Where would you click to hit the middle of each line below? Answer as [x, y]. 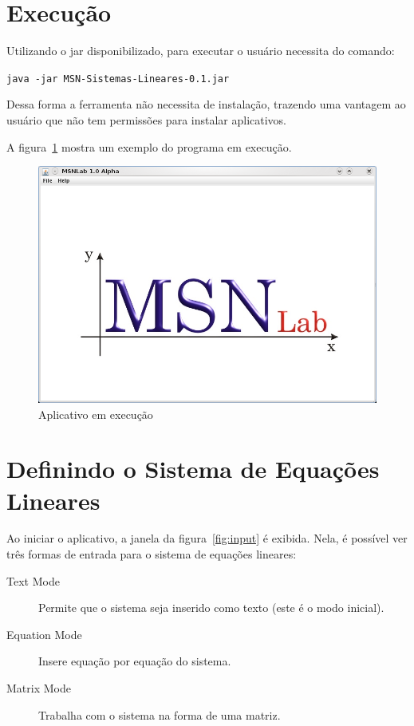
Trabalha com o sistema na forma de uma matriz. [160, 714]
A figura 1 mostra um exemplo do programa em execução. [149, 146]
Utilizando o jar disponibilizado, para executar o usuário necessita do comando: [201, 51]
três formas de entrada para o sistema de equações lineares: [152, 554]
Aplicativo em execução [96, 414]
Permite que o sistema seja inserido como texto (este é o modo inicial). [211, 608]
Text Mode [33, 580]
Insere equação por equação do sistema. [135, 661]
